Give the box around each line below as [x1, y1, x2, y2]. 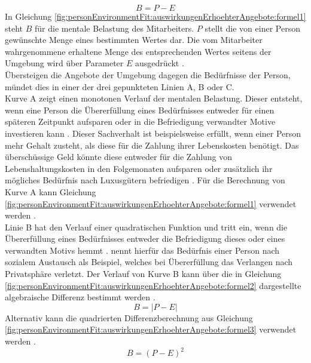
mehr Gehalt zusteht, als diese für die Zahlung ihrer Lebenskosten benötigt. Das [5, 139, 299, 151]
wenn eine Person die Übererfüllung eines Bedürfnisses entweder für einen [5, 103, 275, 116]
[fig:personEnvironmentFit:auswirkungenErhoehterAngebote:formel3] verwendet [5, 323, 297, 336]
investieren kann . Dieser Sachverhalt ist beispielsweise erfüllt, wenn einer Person [5, 127, 301, 139]
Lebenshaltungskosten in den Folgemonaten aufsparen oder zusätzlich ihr [5, 162, 273, 174]
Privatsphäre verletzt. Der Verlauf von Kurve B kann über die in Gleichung [5, 267, 282, 280]
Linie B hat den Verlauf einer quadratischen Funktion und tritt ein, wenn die [5, 220, 288, 233]
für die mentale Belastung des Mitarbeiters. [34, 21, 194, 34]
